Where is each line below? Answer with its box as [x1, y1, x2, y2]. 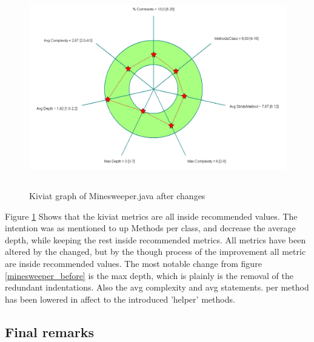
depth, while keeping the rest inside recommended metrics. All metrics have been [5, 233, 306, 246]
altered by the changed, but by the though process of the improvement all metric [5, 245, 306, 258]
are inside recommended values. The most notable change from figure [5, 257, 262, 269]
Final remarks [5, 322, 94, 341]
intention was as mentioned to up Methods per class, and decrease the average [5, 222, 296, 234]
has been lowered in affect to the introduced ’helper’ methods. [5, 292, 235, 305]
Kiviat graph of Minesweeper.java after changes [29, 189, 205, 202]
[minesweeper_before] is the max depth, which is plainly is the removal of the [5, 269, 294, 281]
